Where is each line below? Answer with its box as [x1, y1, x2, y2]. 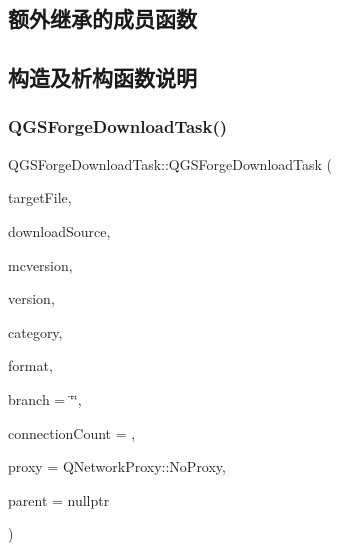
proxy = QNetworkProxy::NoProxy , [8, 456, 227, 477]
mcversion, [8, 254, 73, 275]
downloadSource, [8, 220, 111, 241]
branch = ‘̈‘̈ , [8, 388, 82, 409]
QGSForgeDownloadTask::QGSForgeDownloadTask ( [8, 153, 333, 174]
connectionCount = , [8, 422, 136, 443]
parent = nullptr [8, 489, 110, 510]
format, [8, 355, 53, 376]
